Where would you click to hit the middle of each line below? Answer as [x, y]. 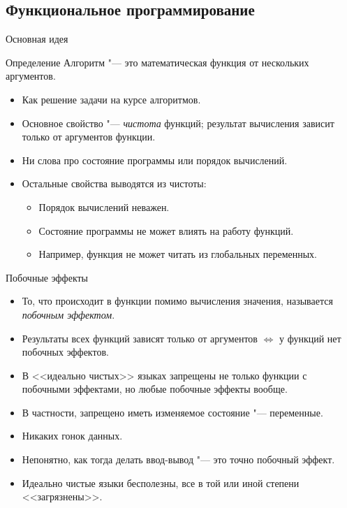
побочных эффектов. [65, 352]
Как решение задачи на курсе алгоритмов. [111, 99]
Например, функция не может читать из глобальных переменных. [178, 254]
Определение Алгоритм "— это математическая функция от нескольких [157, 62]
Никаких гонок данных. [72, 436]
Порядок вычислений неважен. [104, 206]
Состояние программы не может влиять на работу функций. [166, 230]
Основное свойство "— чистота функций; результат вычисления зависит [178, 123]
